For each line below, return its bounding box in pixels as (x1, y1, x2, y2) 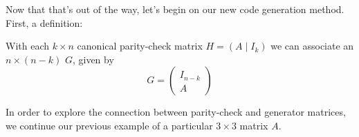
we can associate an (270, 39, 354, 53)
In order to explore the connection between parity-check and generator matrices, (6, 105, 346, 119)
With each (6, 39, 49, 53)
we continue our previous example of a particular (6, 118, 213, 132)
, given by (72, 52, 114, 66)
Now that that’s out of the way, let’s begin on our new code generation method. (6, 2, 344, 16)
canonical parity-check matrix (77, 39, 203, 53)
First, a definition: (6, 15, 83, 30)
